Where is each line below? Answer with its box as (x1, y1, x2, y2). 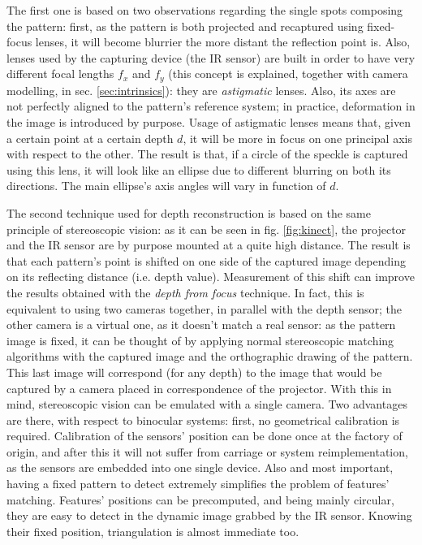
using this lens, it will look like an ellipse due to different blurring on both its (6, 161, 391, 178)
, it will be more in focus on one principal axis (183, 129, 412, 146)
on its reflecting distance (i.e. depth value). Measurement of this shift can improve (6, 268, 415, 285)
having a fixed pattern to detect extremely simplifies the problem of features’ (6, 475, 390, 492)
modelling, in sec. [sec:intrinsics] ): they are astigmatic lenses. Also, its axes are (6, 81, 396, 98)
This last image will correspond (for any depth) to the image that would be (6, 363, 382, 380)
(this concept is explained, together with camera (168, 65, 408, 82)
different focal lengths (6, 65, 114, 82)
